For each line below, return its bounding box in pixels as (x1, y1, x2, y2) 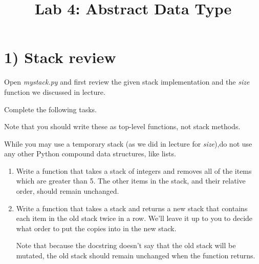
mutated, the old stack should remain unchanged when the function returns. (16, 250, 255, 261)
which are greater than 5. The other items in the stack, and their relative (16, 175, 246, 186)
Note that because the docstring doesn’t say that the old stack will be (16, 240, 236, 251)
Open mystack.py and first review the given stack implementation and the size (4, 76, 250, 87)
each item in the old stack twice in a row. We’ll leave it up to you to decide (16, 213, 253, 224)
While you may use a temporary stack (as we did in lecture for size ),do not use (4, 138, 252, 149)
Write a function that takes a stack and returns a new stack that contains (16, 202, 248, 213)
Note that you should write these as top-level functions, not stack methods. (4, 121, 241, 132)
